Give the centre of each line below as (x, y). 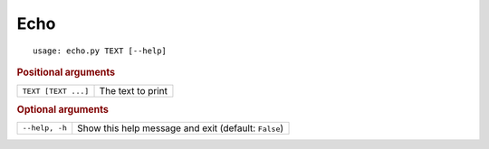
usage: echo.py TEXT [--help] (100, 51)
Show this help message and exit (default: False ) (181, 128)
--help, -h (45, 128)
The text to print (133, 91)
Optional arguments (62, 109)
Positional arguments (66, 72)
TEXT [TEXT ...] (56, 91)
